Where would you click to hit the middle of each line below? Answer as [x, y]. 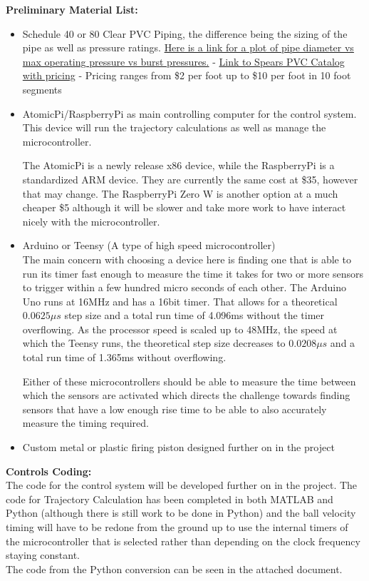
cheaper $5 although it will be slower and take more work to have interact [184, 207]
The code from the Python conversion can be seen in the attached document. [174, 569]
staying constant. [43, 555]
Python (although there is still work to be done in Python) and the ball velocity [181, 513]
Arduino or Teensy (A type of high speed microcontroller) [149, 245]
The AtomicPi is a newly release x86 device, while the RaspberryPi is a [178, 165]
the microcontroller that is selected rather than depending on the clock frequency [183, 541]
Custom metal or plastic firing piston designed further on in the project [178, 447]
